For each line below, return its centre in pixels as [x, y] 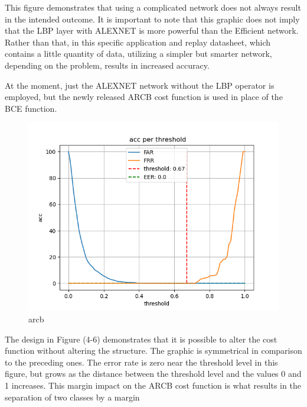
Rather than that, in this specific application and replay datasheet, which [138, 42]
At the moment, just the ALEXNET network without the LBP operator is [140, 85]
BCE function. [31, 108]
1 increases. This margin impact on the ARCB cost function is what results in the [153, 385]
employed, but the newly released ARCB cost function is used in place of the [144, 97]
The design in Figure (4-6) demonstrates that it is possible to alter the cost [141, 339]
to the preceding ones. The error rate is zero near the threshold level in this [141, 362]
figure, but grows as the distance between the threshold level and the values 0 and [153, 374]
